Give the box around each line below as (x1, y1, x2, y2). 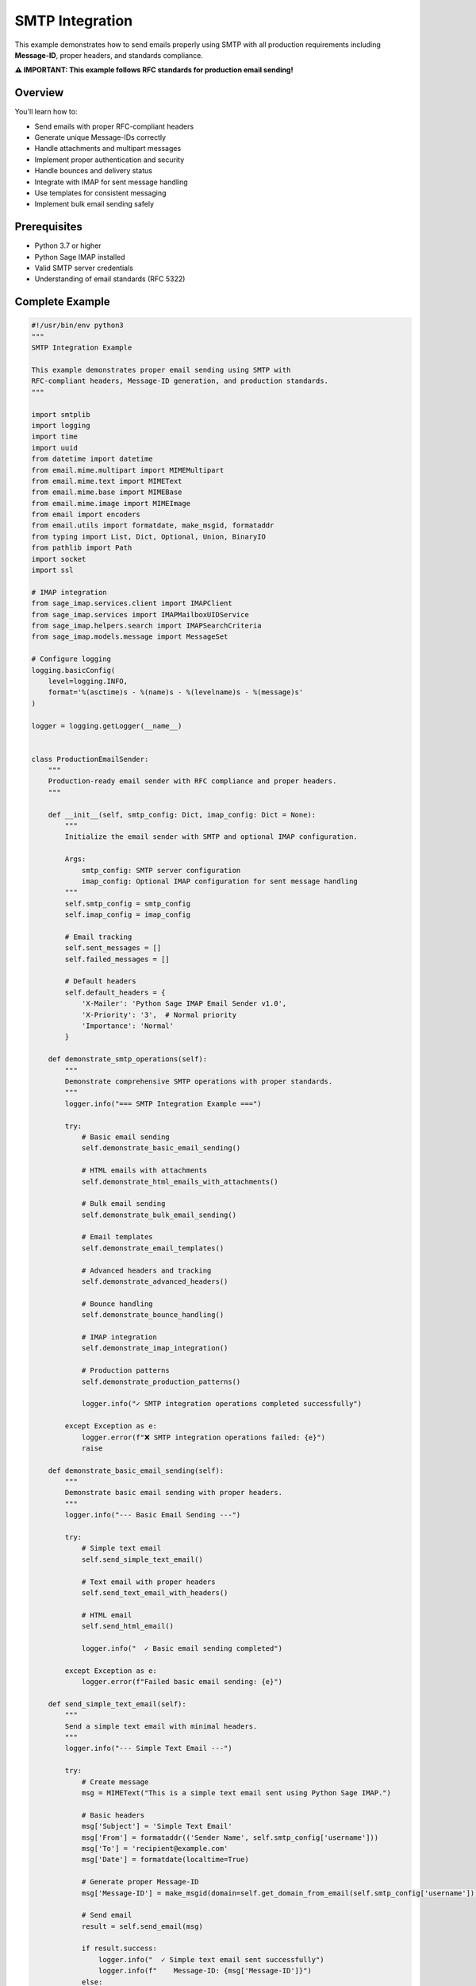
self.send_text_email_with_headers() (81, 1588, 228, 1597)
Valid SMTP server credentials (34, 263, 134, 273)
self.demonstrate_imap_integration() (81, 1343, 228, 1353)
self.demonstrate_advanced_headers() (81, 1277, 228, 1286)
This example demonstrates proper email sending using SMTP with (31, 365, 291, 374)
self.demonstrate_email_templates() (81, 1243, 225, 1253)
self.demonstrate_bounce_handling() (81, 1311, 225, 1319)
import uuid (31, 443, 79, 452)
